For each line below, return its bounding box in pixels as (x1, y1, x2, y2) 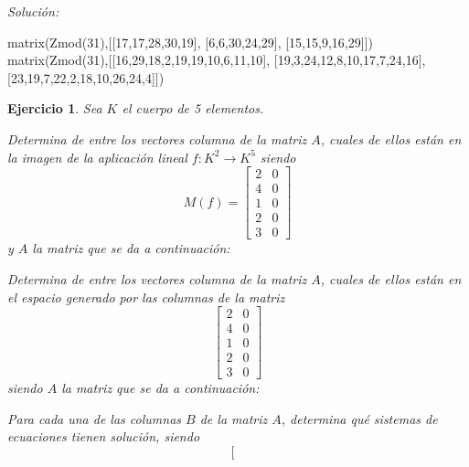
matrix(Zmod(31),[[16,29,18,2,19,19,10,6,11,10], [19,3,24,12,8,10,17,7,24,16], (7, 50, 426, 69)
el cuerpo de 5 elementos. (122, 99, 264, 118)
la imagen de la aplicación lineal (7, 147, 187, 166)
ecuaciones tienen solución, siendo (7, 427, 200, 446)
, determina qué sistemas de (281, 409, 438, 428)
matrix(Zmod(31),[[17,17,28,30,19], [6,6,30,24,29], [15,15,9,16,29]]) (7, 32, 373, 51)
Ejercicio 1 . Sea (7, 99, 102, 118)
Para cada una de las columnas (7, 409, 182, 428)
